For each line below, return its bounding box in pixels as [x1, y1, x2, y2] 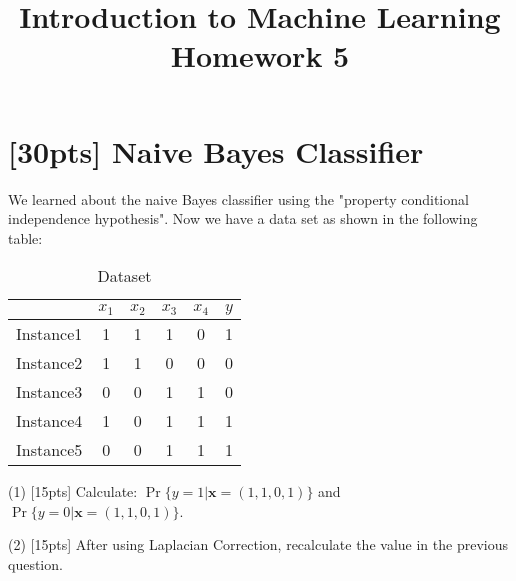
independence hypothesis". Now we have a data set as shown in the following [8, 208, 478, 229]
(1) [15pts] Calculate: [8, 481, 138, 502]
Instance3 [16, 380, 83, 404]
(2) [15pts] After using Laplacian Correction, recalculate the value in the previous [8, 534, 508, 555]
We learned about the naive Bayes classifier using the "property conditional [8, 188, 469, 209]
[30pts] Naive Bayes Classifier [8, 130, 424, 171]
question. [8, 554, 63, 575]
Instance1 [16, 322, 83, 346]
